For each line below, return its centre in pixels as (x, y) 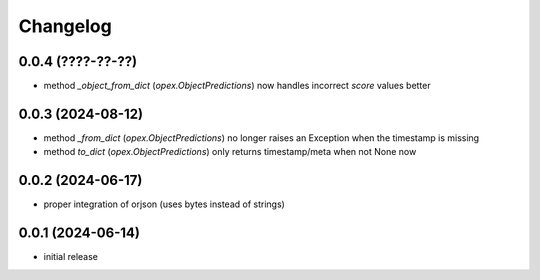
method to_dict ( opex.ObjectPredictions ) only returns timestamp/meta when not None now (230, 152)
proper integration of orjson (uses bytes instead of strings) (164, 204)
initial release (71, 257)
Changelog (65, 26)
